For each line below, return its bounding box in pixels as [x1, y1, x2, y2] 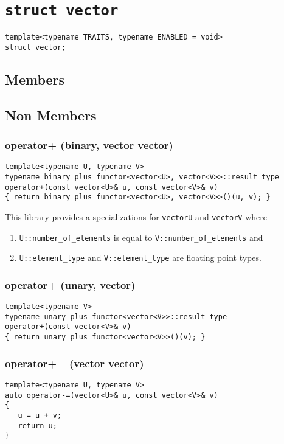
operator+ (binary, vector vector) [5, 137, 173, 153]
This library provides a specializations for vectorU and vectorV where [5, 210, 267, 223]
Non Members [5, 105, 97, 124]
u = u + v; [18, 411, 62, 420]
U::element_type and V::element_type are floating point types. [19, 251, 261, 264]
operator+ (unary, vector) [5, 277, 136, 292]
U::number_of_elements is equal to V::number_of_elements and [19, 231, 263, 243]
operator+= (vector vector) [5, 355, 144, 370]
